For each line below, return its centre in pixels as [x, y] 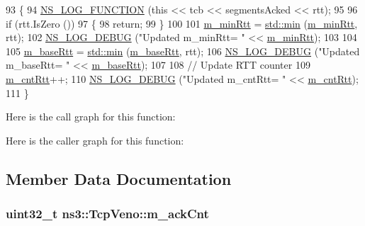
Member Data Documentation [119, 178]
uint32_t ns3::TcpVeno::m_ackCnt [107, 214]
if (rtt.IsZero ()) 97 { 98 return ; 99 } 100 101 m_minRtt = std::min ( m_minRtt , [182, 23]
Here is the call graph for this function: [91, 117]
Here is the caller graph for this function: [95, 140]
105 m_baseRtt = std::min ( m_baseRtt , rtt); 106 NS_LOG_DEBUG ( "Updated [183, 51]
